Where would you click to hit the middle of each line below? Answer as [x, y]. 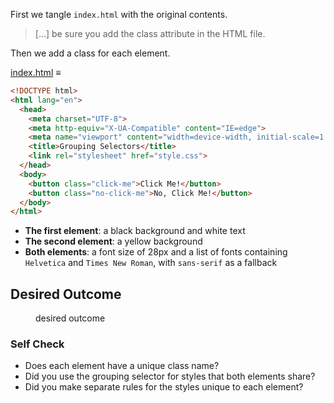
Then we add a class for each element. [90, 53]
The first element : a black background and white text [135, 231]
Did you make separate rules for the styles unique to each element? [164, 387]
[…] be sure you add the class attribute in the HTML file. [150, 33]
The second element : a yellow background [113, 241]
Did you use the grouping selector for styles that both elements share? [170, 376]
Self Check [37, 344]
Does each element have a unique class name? [122, 366]
